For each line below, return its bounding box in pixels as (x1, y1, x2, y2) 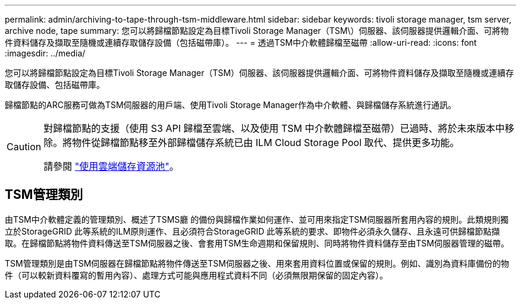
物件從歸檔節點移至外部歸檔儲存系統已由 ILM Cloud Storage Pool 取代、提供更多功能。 (72, 137, 460, 148)
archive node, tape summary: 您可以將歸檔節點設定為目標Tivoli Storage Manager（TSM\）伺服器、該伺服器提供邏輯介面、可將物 (5, 26, 509, 36)
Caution (7, 141, 42, 153)
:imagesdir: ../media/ (5, 48, 86, 58)
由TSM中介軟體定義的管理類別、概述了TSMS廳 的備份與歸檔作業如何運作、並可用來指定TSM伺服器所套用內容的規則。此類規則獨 (5, 214, 509, 224)
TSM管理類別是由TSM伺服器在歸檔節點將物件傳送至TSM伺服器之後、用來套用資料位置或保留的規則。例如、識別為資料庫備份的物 (5, 258, 509, 268)
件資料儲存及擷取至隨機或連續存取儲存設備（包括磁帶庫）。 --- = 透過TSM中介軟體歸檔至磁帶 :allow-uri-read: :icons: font (5, 37, 477, 47)
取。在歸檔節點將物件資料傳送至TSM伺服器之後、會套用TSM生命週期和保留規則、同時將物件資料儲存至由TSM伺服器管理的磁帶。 (5, 237, 509, 248)
